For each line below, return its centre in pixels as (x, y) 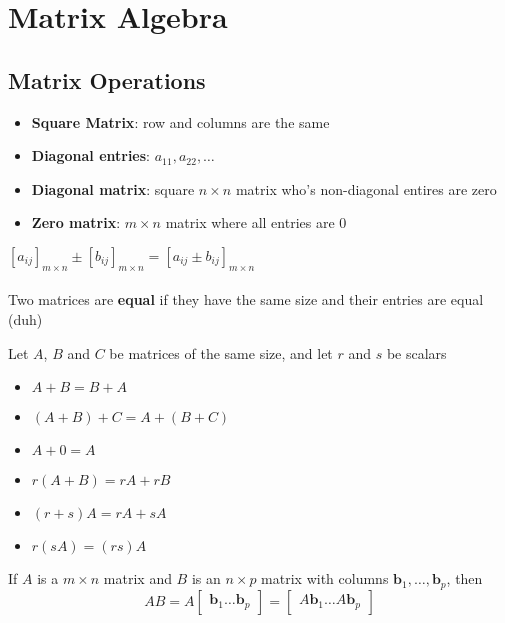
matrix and (137, 578)
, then (464, 578)
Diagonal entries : (91, 155)
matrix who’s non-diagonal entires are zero (366, 188)
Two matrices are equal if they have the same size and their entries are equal (246, 299)
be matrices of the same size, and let (221, 352)
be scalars (416, 352)
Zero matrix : (76, 222)
